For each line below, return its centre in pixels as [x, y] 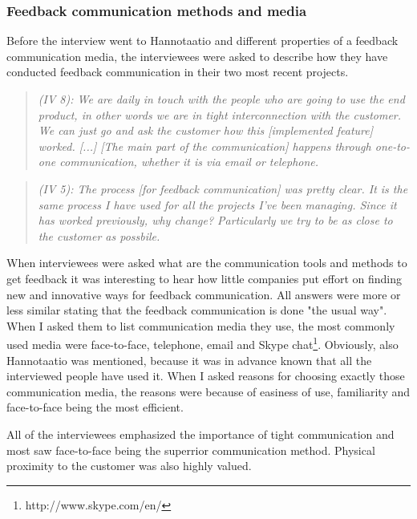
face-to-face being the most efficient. [95, 407]
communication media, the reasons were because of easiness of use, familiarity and [208, 391]
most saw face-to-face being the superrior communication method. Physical [191, 450]
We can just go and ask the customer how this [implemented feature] [206, 130]
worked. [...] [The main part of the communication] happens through [204, 146]
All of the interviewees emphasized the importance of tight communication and [200, 434]
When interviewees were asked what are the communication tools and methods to [207, 263]
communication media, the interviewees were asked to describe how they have [197, 56]
